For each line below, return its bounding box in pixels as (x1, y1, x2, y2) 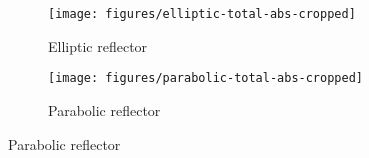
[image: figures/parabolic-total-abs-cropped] (48, 71, 363, 86)
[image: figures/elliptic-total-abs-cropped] (48, 7, 356, 21)
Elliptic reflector (48, 35, 148, 56)
